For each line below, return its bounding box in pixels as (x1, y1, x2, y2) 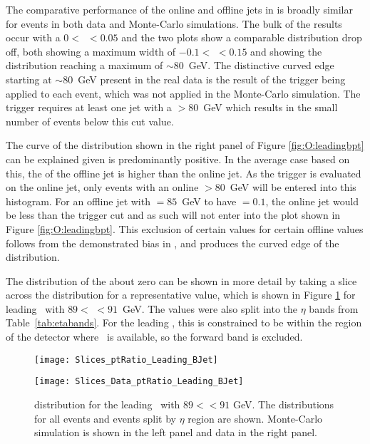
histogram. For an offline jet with (6, 193, 150, 208)
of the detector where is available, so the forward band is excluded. (6, 329, 303, 344)
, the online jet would (265, 193, 359, 208)
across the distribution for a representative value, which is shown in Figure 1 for (6, 287, 356, 302)
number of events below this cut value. (6, 113, 174, 128)
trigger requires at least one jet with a (6, 100, 172, 115)
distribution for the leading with (34, 396, 180, 411)
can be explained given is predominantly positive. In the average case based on (6, 151, 350, 166)
